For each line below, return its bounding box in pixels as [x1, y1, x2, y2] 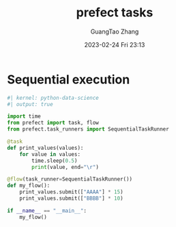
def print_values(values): [7, 144, 84, 151]
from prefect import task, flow [7, 120, 99, 126]
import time [7, 113, 41, 120]
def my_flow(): [7, 183, 50, 189]
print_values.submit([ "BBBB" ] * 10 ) [19, 195, 124, 202]
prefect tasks [76, 5, 153, 21]
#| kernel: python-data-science [7, 94, 99, 101]
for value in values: [19, 150, 80, 158]
